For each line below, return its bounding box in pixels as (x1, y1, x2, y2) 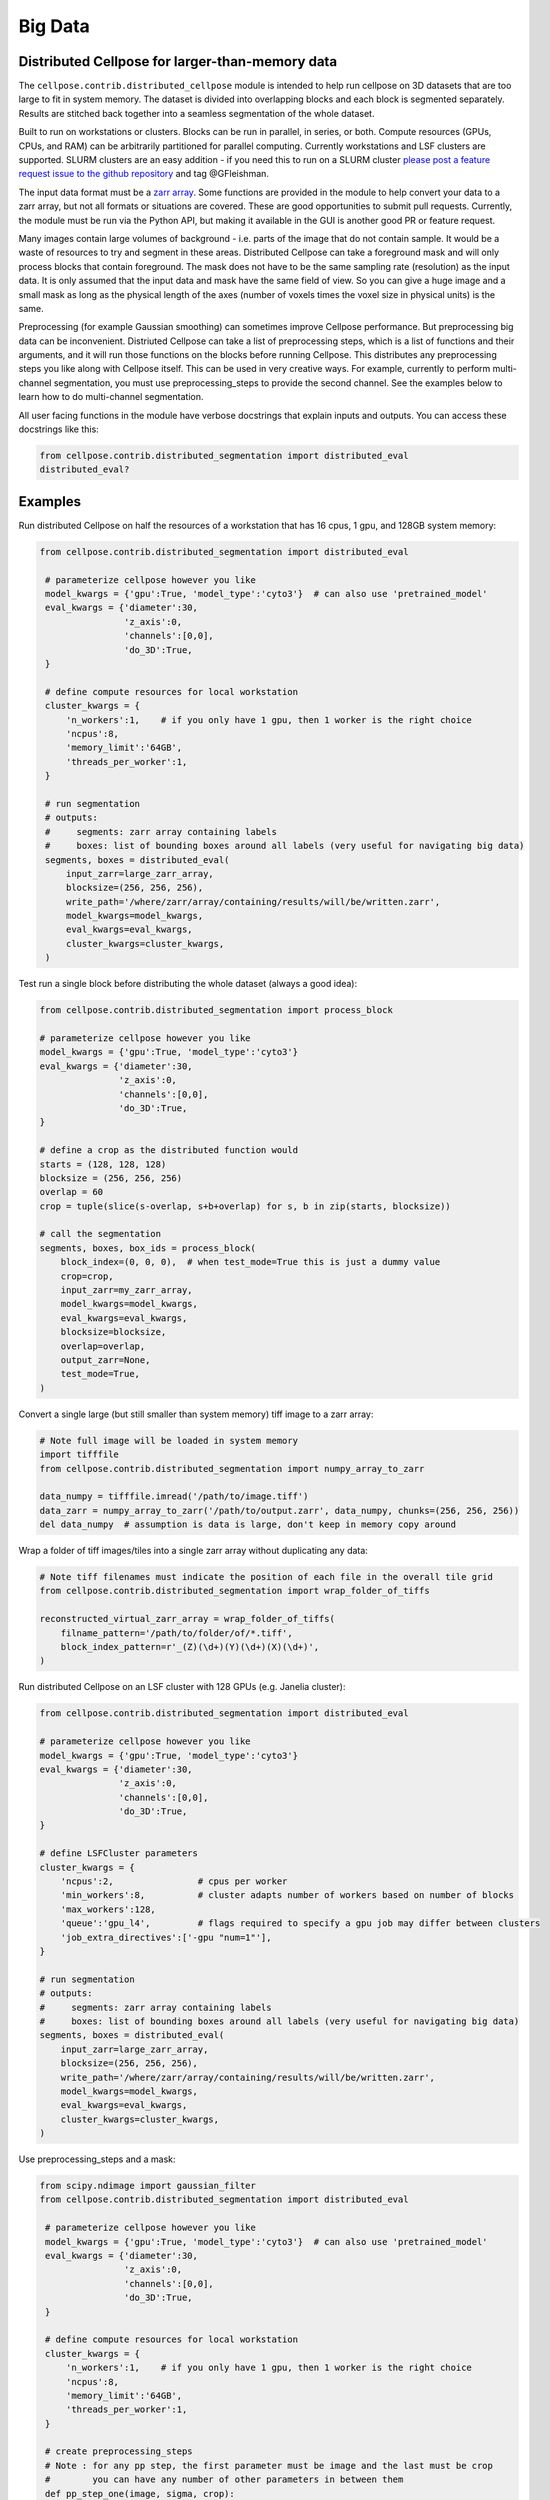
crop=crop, (60, 1270, 114, 1282)
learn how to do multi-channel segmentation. (18, 391, 204, 403)
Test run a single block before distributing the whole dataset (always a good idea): (18, 978, 358, 990)
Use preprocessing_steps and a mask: (18, 2153, 176, 2165)
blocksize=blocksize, (60, 1326, 167, 1338)
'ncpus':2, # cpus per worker (60, 1876, 288, 1887)
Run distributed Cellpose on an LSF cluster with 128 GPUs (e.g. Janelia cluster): (18, 1681, 346, 1693)
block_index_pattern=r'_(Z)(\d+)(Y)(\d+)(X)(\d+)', (60, 1641, 320, 1652)
